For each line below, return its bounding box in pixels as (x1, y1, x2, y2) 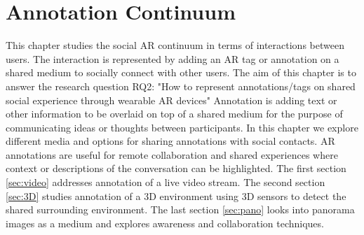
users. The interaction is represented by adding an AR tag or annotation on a (6, 51, 339, 66)
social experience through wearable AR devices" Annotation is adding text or (6, 92, 337, 107)
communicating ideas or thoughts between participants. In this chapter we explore (6, 120, 358, 134)
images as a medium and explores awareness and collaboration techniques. (6, 215, 324, 230)
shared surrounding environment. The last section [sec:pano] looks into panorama (6, 202, 355, 217)
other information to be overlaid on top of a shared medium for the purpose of (6, 106, 343, 121)
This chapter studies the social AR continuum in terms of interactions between (6, 38, 344, 52)
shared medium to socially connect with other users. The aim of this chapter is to (6, 65, 356, 80)
